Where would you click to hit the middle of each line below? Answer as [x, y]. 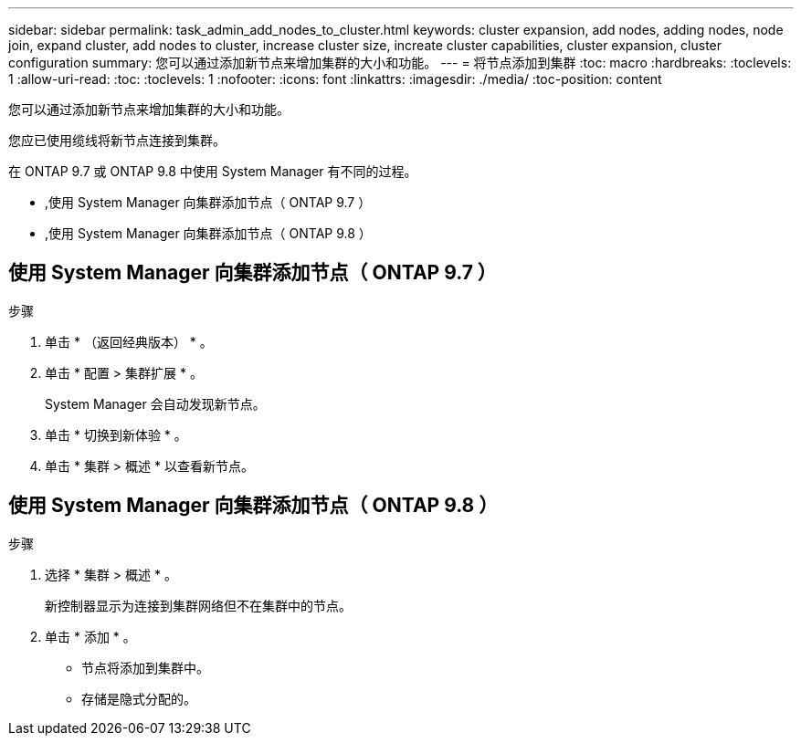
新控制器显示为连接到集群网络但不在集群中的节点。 [198, 605]
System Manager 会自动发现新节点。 [155, 403]
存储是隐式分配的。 [139, 698]
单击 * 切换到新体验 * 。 [116, 434]
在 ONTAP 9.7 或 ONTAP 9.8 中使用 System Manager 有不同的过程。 [213, 171]
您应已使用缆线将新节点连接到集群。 [117, 140]
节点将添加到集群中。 [145, 667]
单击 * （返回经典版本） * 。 [129, 341]
